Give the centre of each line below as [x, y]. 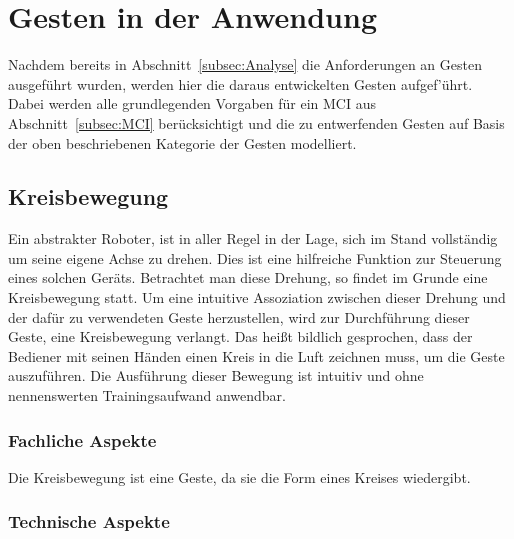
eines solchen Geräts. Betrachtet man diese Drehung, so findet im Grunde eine [248, 277]
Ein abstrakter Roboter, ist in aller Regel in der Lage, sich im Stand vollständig [253, 238]
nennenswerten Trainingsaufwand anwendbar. [147, 395]
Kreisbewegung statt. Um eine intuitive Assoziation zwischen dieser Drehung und [257, 297]
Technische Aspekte [89, 521]
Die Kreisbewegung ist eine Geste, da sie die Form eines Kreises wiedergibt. [239, 476]
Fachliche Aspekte [82, 439]
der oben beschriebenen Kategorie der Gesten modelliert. [182, 142]
